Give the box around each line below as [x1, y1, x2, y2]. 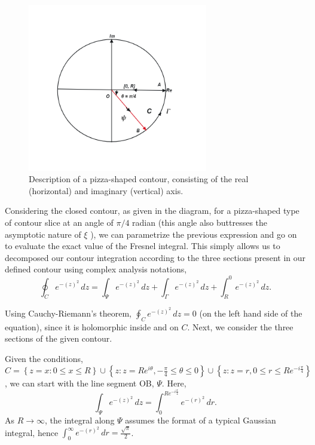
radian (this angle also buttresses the [132, 216, 268, 229]
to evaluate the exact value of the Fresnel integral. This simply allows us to [5, 240, 280, 252]
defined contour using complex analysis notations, [5, 263, 187, 275]
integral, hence [5, 426, 59, 438]
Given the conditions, [5, 352, 83, 364]
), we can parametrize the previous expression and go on [90, 228, 297, 240]
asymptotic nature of [5, 228, 81, 240]
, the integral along [45, 414, 115, 426]
